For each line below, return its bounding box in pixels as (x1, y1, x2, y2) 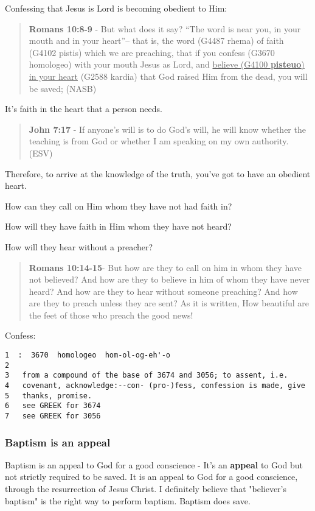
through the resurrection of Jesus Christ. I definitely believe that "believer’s (5, 482, 287, 495)
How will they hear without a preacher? (5, 240, 153, 253)
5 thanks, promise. (5, 391, 92, 400)
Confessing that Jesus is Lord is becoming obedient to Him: (5, 2, 227, 14)
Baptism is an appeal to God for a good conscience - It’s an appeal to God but (5, 458, 303, 471)
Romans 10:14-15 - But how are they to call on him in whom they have (29, 261, 302, 273)
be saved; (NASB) (29, 82, 97, 94)
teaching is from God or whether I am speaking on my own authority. (29, 135, 289, 147)
